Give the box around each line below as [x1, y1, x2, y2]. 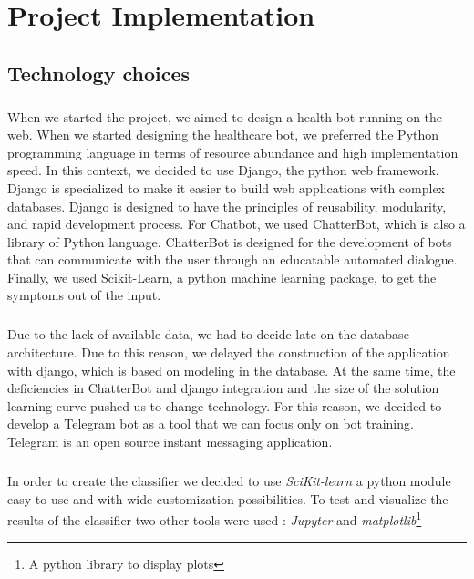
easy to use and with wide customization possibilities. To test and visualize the [7, 489, 448, 508]
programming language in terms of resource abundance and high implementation [7, 142, 459, 161]
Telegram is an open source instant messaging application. [7, 432, 333, 450]
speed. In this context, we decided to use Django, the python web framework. [7, 160, 439, 180]
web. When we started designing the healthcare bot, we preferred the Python [7, 125, 439, 144]
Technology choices [7, 58, 191, 87]
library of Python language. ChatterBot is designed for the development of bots [7, 232, 452, 251]
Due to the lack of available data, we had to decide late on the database [7, 325, 409, 344]
